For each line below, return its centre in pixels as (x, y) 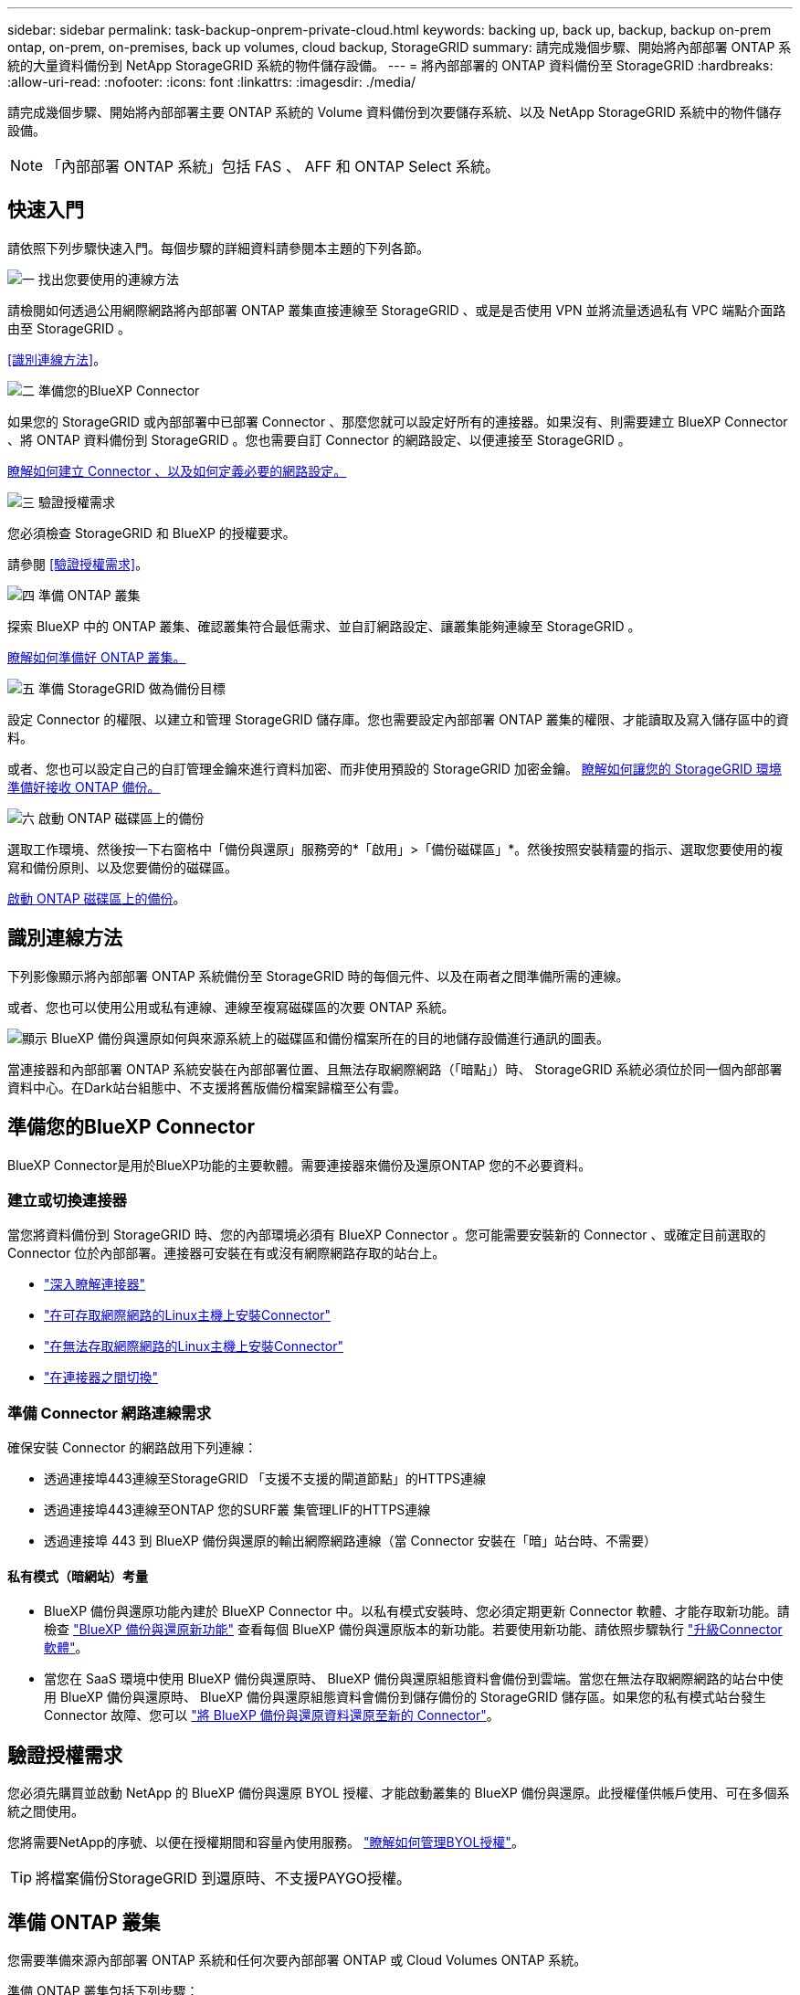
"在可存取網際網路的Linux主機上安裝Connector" (187, 1315)
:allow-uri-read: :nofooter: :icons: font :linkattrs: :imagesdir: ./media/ (212, 82)
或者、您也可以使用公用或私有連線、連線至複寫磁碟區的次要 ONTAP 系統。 (231, 1007)
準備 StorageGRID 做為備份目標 (132, 688)
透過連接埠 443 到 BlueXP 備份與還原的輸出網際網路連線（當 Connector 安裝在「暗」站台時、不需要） (350, 1541)
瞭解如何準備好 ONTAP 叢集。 (97, 657)
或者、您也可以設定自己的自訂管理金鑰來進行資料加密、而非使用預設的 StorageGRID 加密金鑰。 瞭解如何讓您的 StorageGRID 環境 (395, 768)
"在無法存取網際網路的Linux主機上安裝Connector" (194, 1346)
